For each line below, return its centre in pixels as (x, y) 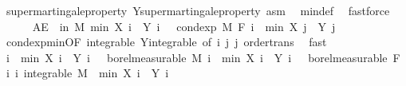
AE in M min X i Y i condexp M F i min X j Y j (184, 26)
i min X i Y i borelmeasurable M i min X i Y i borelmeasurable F (203, 57)
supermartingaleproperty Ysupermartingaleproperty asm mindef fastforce (198, 10)
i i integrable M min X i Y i (87, 73)
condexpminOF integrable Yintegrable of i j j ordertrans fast (166, 42)
